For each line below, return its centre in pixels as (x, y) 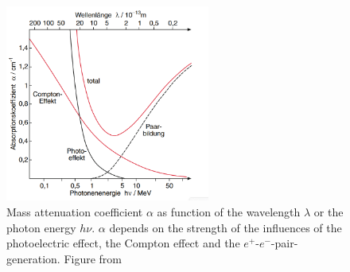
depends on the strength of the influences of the (226, 227)
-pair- (284, 243)
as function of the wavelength (229, 212)
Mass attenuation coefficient (75, 212)
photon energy (41, 227)
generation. (33, 258)
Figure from (93, 258)
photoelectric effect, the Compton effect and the (123, 243)
